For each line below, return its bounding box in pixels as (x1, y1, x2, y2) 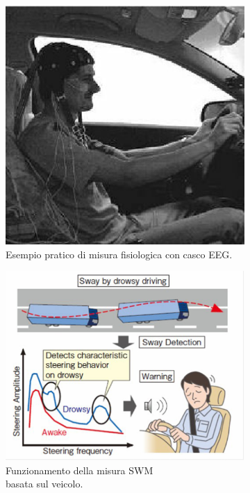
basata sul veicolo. (6, 476, 83, 491)
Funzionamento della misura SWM (6, 462, 153, 477)
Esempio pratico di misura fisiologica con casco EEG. (6, 246, 233, 261)
